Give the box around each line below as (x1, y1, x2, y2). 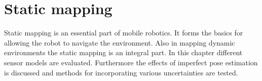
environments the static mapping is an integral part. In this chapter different (4, 47, 243, 58)
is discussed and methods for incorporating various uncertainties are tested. (4, 67, 238, 77)
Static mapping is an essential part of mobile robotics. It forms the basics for (4, 27, 243, 38)
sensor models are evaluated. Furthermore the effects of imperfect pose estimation (4, 57, 258, 67)
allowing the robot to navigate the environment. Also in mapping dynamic (4, 37, 235, 48)
